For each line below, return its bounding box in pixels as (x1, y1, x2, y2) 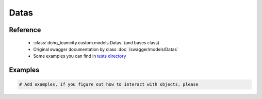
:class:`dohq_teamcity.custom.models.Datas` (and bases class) (33, 39, 160, 46)
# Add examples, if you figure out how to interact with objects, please (19, 82, 198, 87)
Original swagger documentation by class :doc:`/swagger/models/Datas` (33, 46, 179, 52)
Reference (9, 26, 41, 34)
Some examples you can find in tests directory (33, 53, 126, 59)
